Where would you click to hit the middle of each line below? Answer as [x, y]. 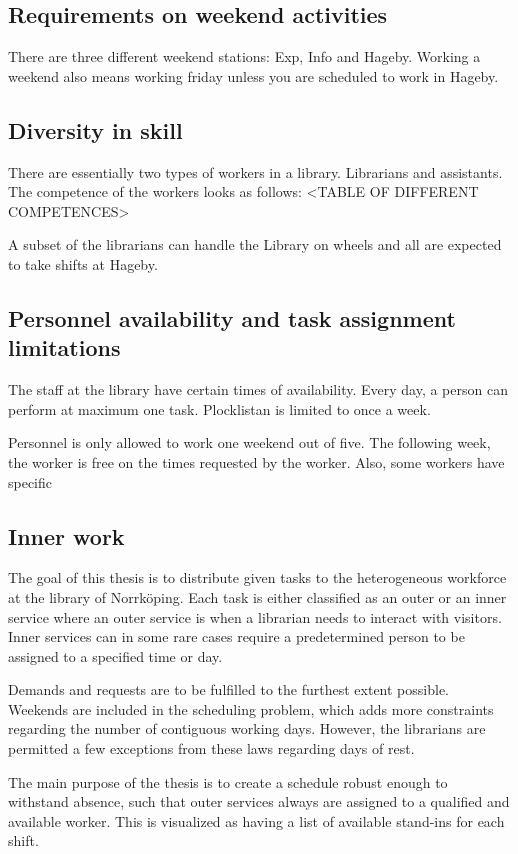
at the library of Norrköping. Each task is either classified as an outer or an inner [257, 596]
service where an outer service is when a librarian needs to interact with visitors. [255, 616]
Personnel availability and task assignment [232, 317]
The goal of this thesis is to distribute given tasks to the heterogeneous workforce [257, 577]
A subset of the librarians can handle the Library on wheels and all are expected [255, 244]
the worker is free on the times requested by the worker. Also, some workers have [256, 461]
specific [30, 481]
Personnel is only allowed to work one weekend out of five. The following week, [249, 442]
